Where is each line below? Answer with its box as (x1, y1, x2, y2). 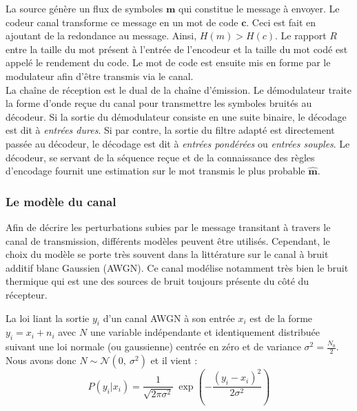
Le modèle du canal (6, 192, 116, 210)
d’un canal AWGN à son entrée (103, 310, 235, 325)
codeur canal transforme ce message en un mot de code (6, 14, 238, 29)
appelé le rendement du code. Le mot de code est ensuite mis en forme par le (6, 55, 331, 70)
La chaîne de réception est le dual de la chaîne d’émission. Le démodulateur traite (6, 82, 351, 97)
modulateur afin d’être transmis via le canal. (6, 68, 194, 83)
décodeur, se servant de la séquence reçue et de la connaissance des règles (6, 150, 315, 164)
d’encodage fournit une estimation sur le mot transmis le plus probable (6, 163, 305, 178)
